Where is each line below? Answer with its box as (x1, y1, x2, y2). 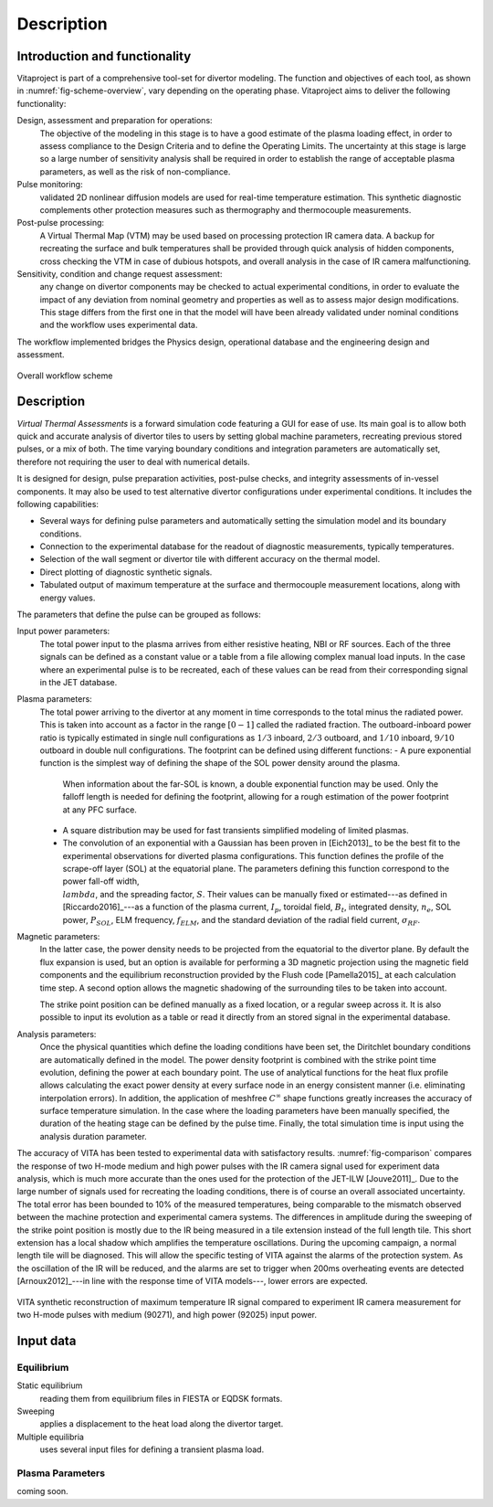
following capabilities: (16, 498, 100, 509)
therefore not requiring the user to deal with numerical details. (16, 456, 250, 467)
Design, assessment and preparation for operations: (16, 115, 214, 126)
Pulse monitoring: (16, 179, 83, 190)
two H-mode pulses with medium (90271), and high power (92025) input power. (16, 1309, 317, 1320)
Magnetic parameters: (16, 931, 100, 942)
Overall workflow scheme (16, 370, 113, 381)
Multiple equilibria (16, 1431, 84, 1442)
